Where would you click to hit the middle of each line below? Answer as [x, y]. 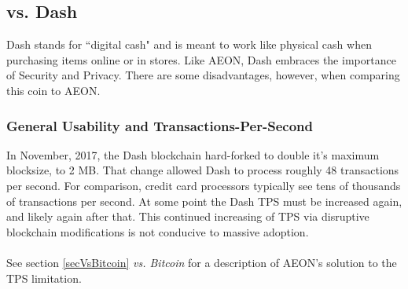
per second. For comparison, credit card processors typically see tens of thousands [204, 185]
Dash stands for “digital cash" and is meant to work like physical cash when [189, 44]
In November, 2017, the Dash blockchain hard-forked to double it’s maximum [193, 154]
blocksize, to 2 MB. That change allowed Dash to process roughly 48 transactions [203, 170]
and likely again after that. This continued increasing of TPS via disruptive [188, 216]
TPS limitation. [44, 278]
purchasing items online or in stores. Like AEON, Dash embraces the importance [201, 59]
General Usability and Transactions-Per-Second [160, 125]
